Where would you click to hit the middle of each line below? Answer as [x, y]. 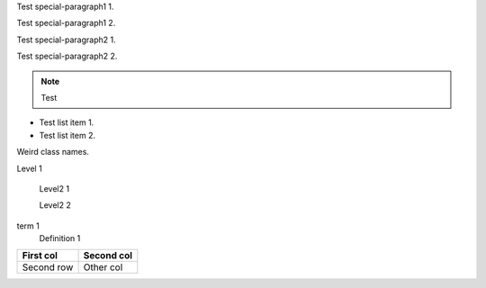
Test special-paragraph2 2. [67, 56]
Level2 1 [54, 188]
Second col [108, 256]
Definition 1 [60, 238]
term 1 [28, 226]
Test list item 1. [67, 122]
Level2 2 [55, 205]
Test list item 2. [67, 135]
